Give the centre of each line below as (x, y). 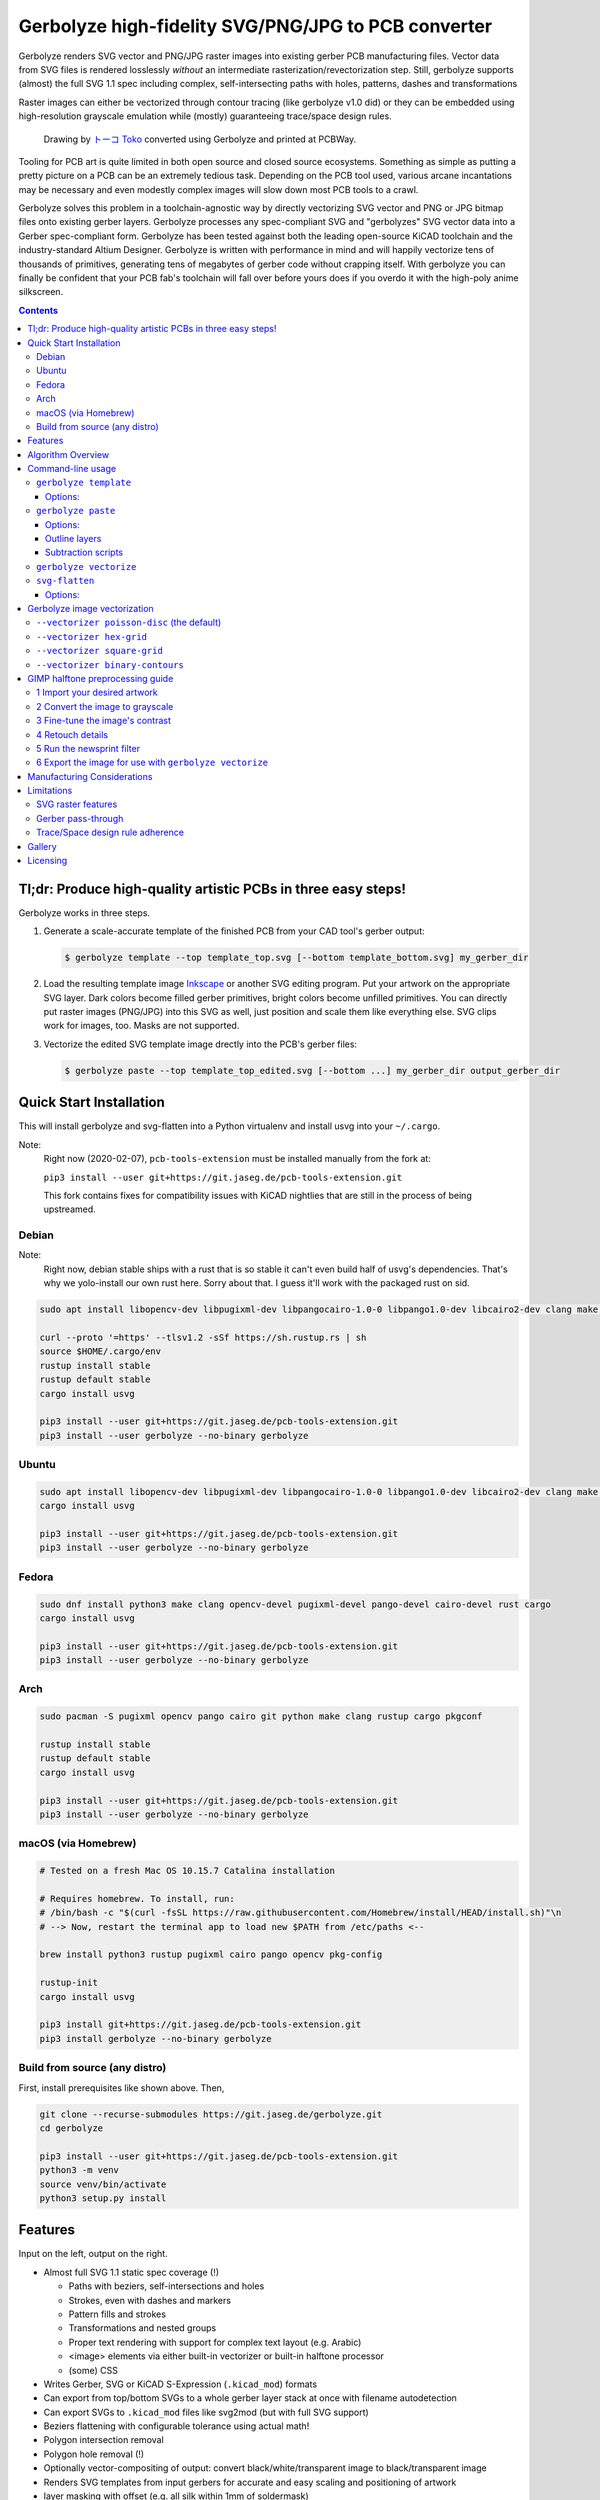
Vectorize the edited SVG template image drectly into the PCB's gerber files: (200, 1044)
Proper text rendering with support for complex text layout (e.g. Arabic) (215, 2342)
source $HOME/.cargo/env (100, 1351)
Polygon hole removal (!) (94, 2454)
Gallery (42, 846)
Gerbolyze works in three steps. (84, 912)
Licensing (47, 861)
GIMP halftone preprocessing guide (100, 678)
